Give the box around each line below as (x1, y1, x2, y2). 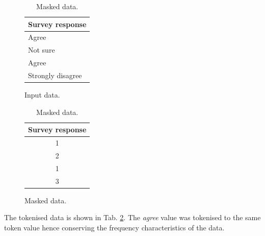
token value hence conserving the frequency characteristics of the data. (4, 222, 225, 232)
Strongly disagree (28, 69, 82, 80)
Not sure (28, 44, 55, 55)
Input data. (24, 89, 60, 100)
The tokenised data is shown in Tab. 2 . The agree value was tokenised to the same (4, 212, 261, 223)
